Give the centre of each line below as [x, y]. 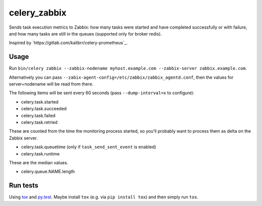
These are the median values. [39, 162]
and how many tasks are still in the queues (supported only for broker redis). [85, 34]
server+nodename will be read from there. [51, 84]
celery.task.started [40, 102]
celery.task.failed [38, 115]
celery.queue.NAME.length [48, 172]
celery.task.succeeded [44, 109]
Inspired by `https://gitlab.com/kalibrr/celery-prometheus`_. [68, 43]
